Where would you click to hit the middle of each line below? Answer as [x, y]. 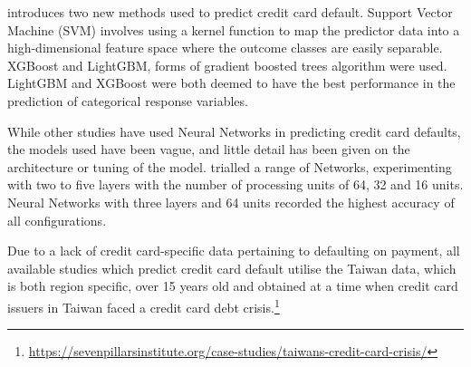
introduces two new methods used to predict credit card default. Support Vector [230, 12]
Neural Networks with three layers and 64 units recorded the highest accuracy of [231, 202]
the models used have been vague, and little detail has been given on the [209, 149]
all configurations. [57, 220]
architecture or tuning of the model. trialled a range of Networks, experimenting [230, 166]
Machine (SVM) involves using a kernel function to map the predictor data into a [234, 29]
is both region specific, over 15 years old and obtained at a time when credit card [233, 286]
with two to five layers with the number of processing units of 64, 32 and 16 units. [235, 184]
